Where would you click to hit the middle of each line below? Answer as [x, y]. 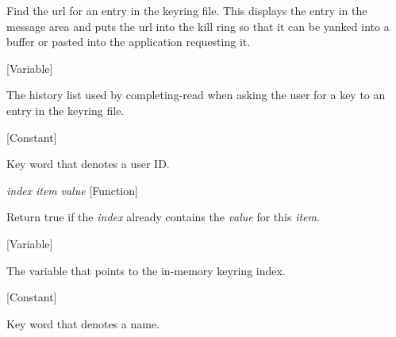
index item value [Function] [72, 190]
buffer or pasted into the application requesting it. [129, 42]
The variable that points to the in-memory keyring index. [146, 270]
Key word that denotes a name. [83, 323]
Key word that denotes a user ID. [88, 164]
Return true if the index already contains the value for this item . [163, 217]
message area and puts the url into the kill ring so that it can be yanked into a [198, 26]
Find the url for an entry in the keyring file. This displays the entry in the [187, 10]
